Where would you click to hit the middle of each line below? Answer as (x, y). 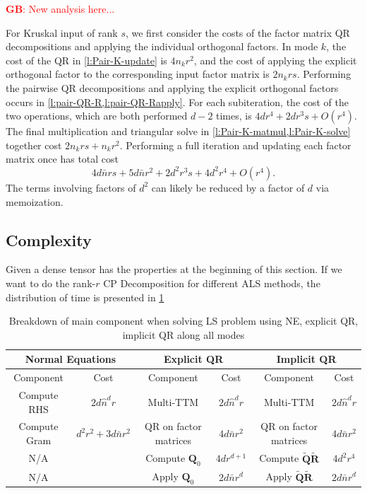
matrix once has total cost (62, 159)
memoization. (35, 201)
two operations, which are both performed (97, 116)
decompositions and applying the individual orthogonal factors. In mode (162, 46)
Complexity (49, 239)
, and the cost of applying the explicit (275, 60)
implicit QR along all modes (183, 334)
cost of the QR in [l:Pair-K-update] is (86, 60)
